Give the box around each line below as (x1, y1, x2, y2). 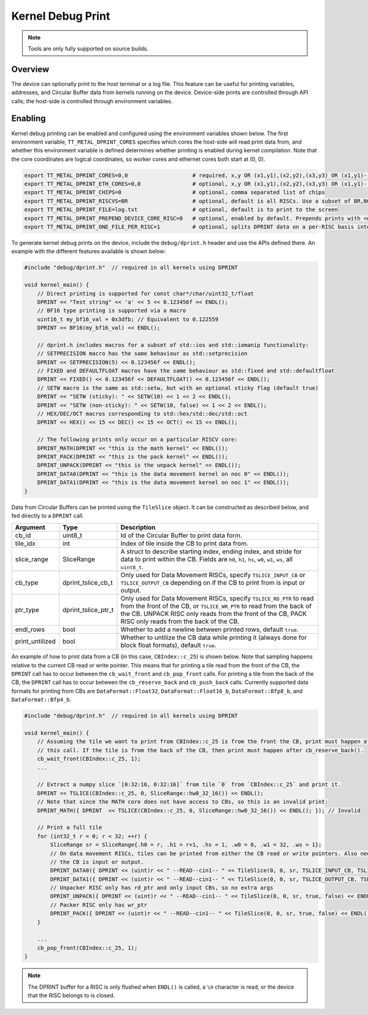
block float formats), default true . (120, 641, 217, 650)
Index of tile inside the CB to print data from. (120, 539, 248, 548)
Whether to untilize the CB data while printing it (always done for (120, 633, 307, 642)
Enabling (11, 114, 46, 124)
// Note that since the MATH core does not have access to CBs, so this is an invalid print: (37, 798, 328, 806)
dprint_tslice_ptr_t (62, 605, 114, 614)
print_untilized (15, 637, 56, 646)
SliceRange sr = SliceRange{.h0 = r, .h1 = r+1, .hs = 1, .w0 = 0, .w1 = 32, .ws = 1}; (50, 841, 322, 849)
